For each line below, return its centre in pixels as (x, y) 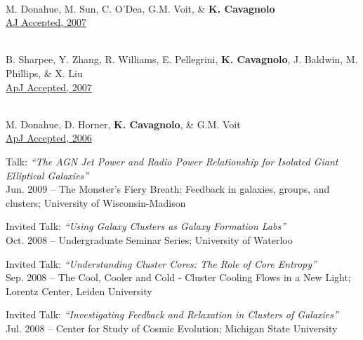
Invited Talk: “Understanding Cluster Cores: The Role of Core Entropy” (161, 263)
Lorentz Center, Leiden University (79, 291)
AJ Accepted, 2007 (46, 22)
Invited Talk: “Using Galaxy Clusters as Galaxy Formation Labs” (146, 226)
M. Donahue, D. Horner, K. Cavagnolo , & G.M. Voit (123, 124)
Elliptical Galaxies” (47, 175)
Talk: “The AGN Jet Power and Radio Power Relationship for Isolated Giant (172, 161)
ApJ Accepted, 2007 (49, 87)
